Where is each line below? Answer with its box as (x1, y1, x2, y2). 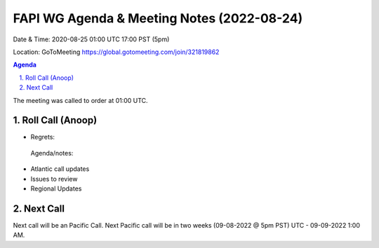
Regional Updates (30, 184, 82, 193)
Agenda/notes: (30, 149, 74, 157)
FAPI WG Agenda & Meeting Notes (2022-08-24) (13, 11, 303, 26)
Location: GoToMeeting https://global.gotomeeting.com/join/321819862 (13, 48, 220, 56)
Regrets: (30, 133, 55, 142)
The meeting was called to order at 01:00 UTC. (13, 96, 148, 104)
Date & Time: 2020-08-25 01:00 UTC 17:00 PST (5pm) (13, 35, 170, 43)
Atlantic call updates (30, 165, 90, 173)
